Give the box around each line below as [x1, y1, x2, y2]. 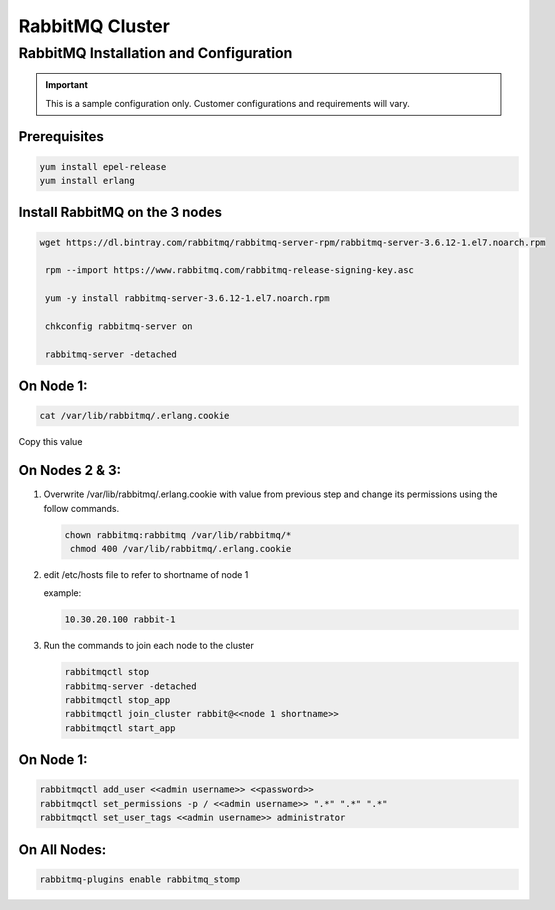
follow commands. [43, 502, 120, 514]
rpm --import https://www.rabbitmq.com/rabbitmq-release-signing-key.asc [45, 265, 415, 276]
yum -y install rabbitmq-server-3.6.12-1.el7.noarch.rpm [45, 293, 330, 304]
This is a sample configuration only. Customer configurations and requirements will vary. [45, 97, 410, 109]
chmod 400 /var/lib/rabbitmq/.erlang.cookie [70, 543, 292, 554]
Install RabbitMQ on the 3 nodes [18, 204, 222, 221]
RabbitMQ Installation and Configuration [18, 44, 293, 62]
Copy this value [18, 436, 83, 448]
